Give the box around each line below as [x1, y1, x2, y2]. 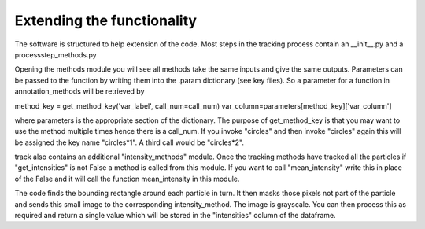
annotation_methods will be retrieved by [14, 87, 145, 96]
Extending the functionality [14, 12, 197, 29]
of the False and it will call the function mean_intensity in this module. [14, 174, 240, 183]
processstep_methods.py [14, 50, 98, 59]
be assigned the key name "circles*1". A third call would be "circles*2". [14, 138, 244, 147]
